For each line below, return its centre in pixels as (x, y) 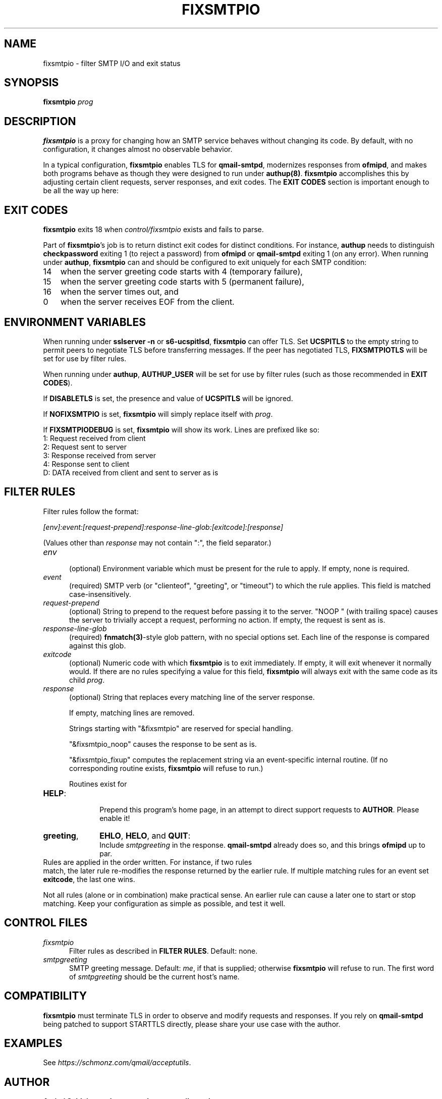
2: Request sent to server (85, 447)
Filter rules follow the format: (91, 511)
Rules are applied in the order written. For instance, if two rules (148, 862)
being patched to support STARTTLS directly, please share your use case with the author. (192, 1024)
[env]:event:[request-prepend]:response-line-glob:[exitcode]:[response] (163, 527)
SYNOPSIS (32, 83)
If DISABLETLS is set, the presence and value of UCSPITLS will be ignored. (168, 398)
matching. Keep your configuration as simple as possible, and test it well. (164, 903)
